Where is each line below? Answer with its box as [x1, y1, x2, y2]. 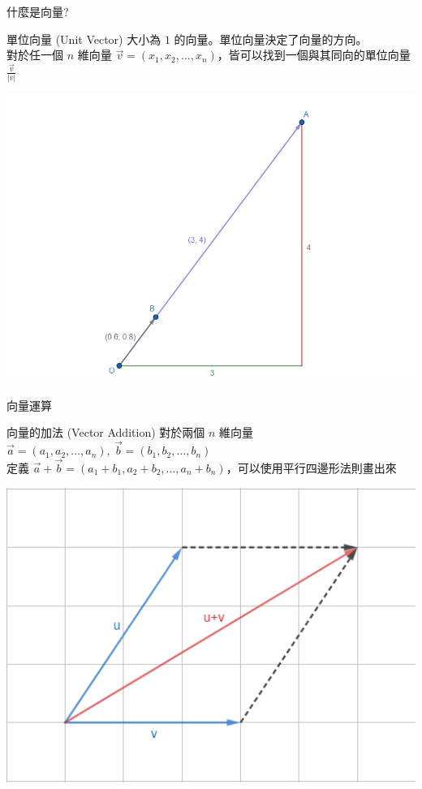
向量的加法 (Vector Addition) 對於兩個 [6, 424, 205, 441]
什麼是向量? [6, 3, 69, 19]
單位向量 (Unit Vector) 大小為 [6, 30, 161, 47]
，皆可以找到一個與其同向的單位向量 [217, 46, 411, 63]
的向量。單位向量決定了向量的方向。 [174, 30, 368, 47]
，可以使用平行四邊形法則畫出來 [226, 459, 397, 476]
